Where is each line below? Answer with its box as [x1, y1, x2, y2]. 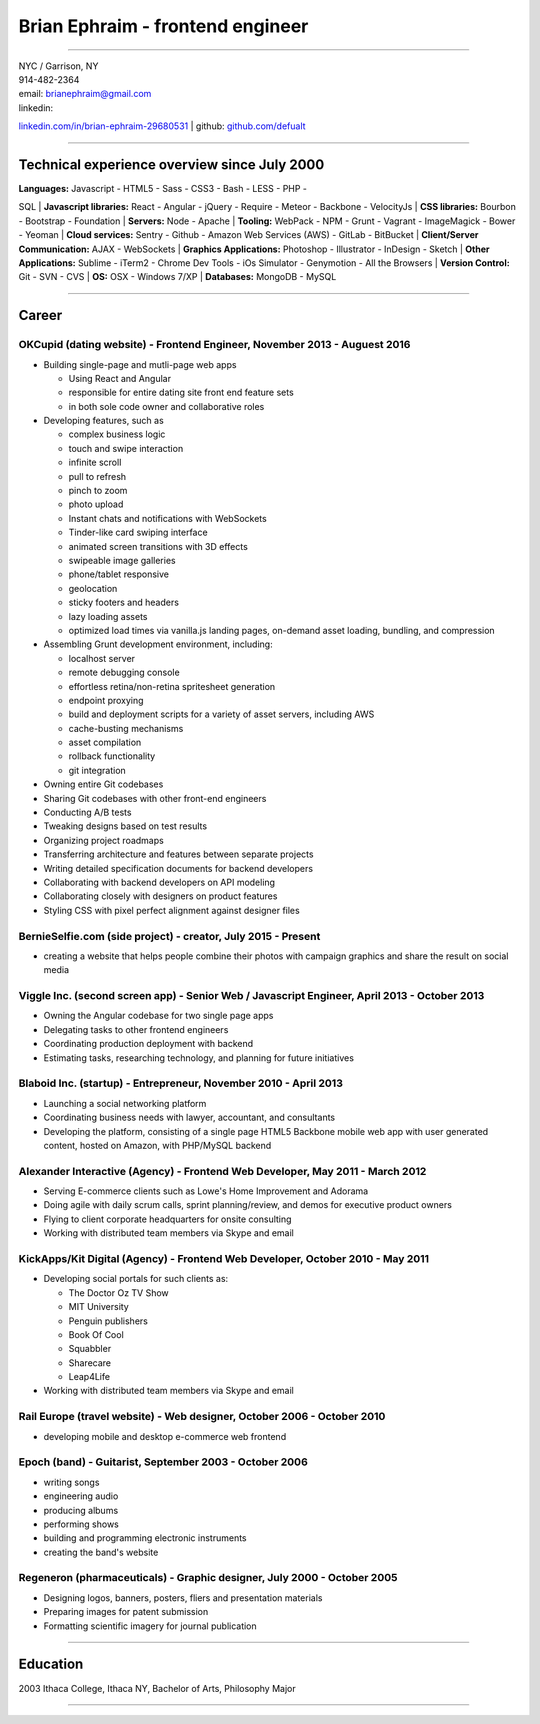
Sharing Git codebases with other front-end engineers [43, 792, 267, 804]
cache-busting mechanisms [68, 722, 184, 734]
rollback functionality [68, 750, 156, 762]
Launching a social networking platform [43, 1097, 207, 1109]
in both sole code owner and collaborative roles [68, 400, 265, 412]
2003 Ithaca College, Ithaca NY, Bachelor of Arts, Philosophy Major [18, 1682, 296, 1694]
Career [18, 307, 63, 324]
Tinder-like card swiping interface [68, 526, 209, 539]
